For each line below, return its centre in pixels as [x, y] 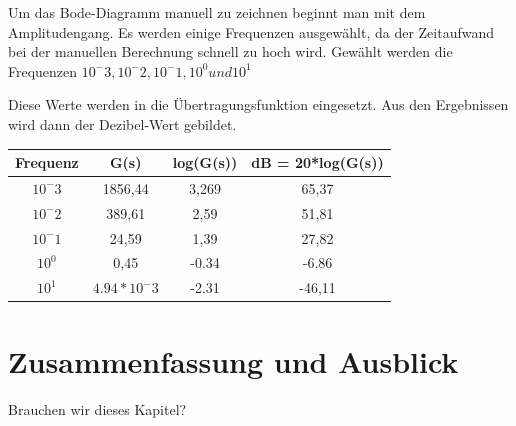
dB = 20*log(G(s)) [317, 162]
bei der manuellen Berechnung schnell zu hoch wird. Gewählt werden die [230, 51]
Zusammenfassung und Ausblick [233, 360]
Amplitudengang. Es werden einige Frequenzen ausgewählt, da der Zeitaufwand [251, 31]
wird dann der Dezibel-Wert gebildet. [122, 123]
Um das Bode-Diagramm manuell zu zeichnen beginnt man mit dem [217, 12]
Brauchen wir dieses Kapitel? [97, 408]
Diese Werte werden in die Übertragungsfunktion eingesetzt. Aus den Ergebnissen [258, 104]
